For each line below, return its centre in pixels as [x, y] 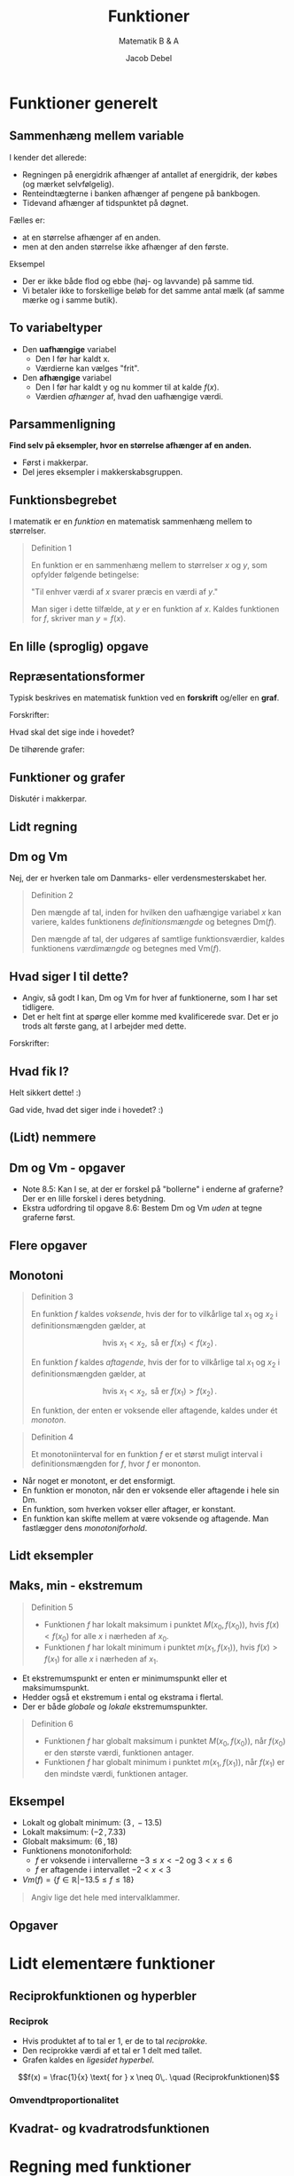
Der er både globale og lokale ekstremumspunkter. [115, 1707]
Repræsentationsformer [77, 676]
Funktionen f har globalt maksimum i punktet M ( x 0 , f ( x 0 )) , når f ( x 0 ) [165, 1742]
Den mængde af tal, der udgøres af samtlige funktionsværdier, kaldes [158, 939]
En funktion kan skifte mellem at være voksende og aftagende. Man [145, 1518]
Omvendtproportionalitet [64, 2100]
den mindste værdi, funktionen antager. [116, 1773]
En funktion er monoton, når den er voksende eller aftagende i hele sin [151, 1490]
